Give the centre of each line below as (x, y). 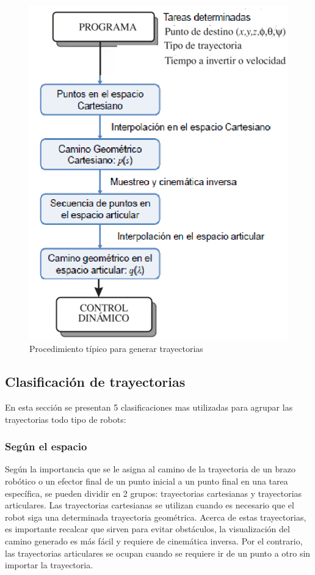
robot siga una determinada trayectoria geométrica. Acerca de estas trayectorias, (156, 517)
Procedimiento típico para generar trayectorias (116, 349)
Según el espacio (46, 446)
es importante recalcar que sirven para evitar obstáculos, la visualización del (147, 529)
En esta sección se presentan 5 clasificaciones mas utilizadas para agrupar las (149, 407)
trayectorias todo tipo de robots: (66, 419)
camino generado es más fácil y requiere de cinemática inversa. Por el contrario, (154, 540)
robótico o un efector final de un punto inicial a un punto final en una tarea (147, 481)
